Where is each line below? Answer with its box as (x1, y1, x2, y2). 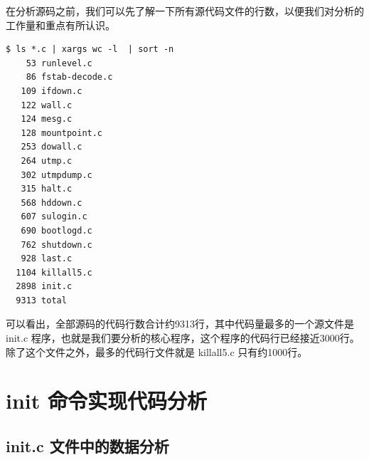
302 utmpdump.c (21, 169, 92, 180)
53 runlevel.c (26, 58, 92, 68)
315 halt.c (21, 184, 73, 194)
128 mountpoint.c (21, 127, 103, 138)
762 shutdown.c (21, 239, 92, 250)
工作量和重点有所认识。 (6, 17, 115, 32)
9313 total (16, 295, 67, 305)
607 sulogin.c (21, 211, 87, 222)
